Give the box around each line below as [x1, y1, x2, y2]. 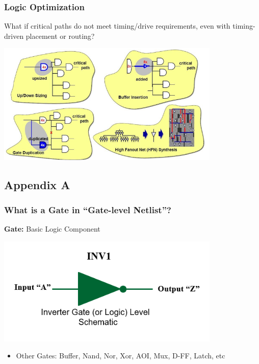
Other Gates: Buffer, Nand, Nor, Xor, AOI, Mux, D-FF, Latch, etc [16, 350, 225, 361]
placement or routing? [25, 30, 95, 41]
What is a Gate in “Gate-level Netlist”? [4, 203, 171, 216]
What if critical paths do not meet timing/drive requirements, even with [4, 20, 230, 31]
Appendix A [4, 176, 70, 192]
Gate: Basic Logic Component [4, 223, 100, 234]
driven [4, 30, 24, 41]
